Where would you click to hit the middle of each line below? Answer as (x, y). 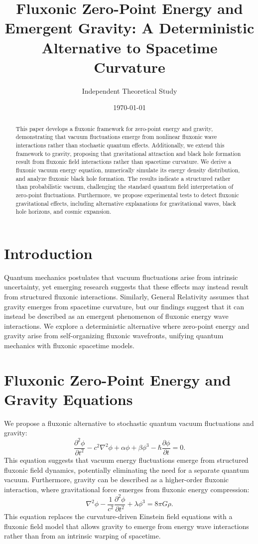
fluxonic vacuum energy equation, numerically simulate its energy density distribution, (128, 170)
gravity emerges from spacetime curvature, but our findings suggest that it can (124, 306)
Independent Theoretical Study (129, 90)
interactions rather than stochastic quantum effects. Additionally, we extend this (120, 145)
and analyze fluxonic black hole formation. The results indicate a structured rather (123, 178)
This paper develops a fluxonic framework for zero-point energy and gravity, (114, 128)
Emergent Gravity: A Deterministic (129, 28)
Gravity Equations (68, 399)
